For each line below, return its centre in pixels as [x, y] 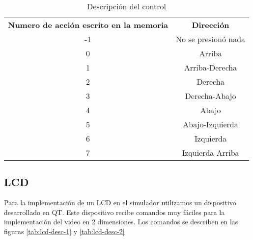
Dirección [211, 25]
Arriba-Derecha [211, 67]
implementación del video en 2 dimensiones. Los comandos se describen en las [121, 222]
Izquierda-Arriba [211, 153]
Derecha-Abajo [211, 96]
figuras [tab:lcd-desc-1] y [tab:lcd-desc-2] [64, 231]
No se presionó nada [211, 39]
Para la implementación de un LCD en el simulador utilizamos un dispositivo [120, 203]
